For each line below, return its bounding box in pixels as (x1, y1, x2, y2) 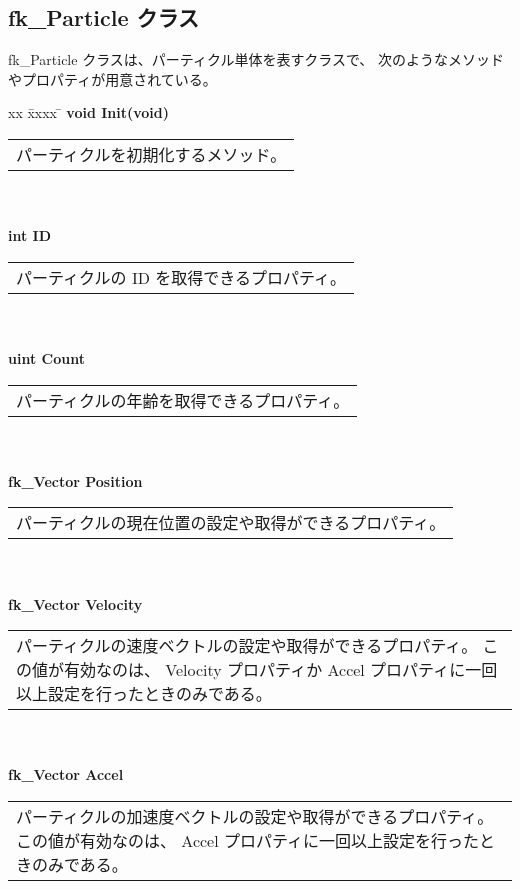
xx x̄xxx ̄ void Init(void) (8, 102, 170, 123)
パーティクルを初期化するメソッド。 (16, 142, 287, 166)
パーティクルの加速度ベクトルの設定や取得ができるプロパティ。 (16, 804, 494, 828)
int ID (8, 225, 52, 246)
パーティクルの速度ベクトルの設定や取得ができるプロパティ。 (16, 634, 478, 658)
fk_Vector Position (8, 470, 143, 491)
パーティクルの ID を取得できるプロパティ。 (16, 265, 346, 289)
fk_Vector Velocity (8, 593, 143, 614)
